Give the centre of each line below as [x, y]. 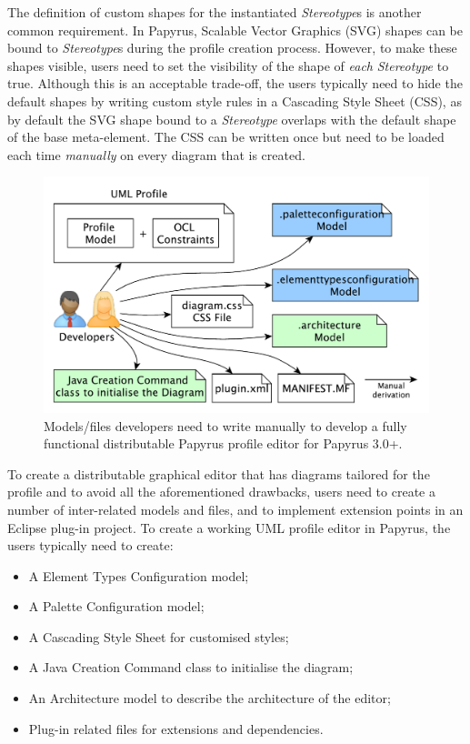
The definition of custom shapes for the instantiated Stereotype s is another [215, 12]
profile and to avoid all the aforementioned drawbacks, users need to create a [221, 492]
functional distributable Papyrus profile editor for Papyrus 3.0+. [223, 443]
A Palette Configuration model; [116, 606]
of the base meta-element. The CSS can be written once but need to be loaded [226, 137]
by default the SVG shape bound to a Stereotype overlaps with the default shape [232, 119]
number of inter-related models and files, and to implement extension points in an [235, 509]
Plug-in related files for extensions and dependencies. [176, 728]
